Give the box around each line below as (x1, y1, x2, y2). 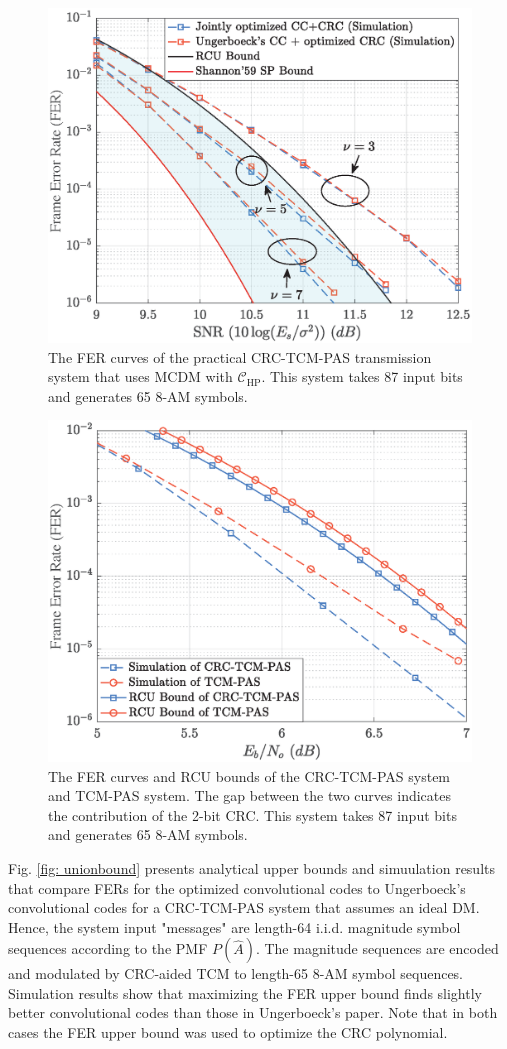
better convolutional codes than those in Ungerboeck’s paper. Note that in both (8, 1002, 498, 1023)
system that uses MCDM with (48, 366, 233, 387)
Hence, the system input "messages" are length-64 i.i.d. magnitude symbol (8, 916, 461, 937)
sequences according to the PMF (8, 938, 208, 959)
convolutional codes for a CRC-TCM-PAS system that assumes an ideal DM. (8, 897, 480, 918)
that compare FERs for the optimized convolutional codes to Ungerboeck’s (8, 877, 466, 898)
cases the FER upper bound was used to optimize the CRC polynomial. (8, 1022, 448, 1043)
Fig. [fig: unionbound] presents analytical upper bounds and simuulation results (8, 857, 496, 878)
